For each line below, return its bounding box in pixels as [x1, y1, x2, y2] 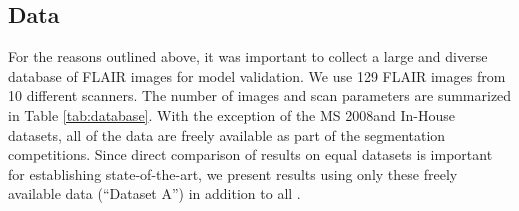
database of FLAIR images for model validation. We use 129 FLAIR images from [8, 65, 506, 86]
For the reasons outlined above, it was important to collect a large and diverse [8, 46, 488, 67]
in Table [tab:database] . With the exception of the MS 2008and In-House [8, 104, 456, 125]
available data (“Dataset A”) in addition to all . [8, 183, 301, 204]
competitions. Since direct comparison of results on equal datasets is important [8, 144, 493, 165]
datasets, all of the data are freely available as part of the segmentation [8, 124, 446, 145]
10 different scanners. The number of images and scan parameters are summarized [8, 85, 512, 106]
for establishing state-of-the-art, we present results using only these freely [8, 163, 458, 184]
